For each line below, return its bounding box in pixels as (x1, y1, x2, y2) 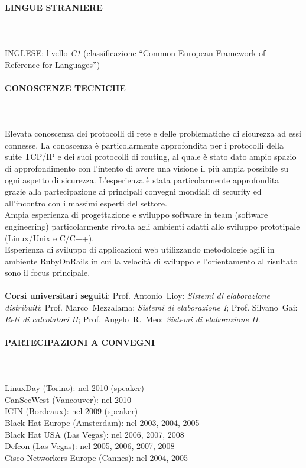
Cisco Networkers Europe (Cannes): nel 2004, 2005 (5, 451, 188, 463)
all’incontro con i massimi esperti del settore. (5, 196, 167, 209)
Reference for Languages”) (5, 58, 100, 70)
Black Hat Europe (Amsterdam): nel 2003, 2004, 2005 (5, 417, 200, 429)
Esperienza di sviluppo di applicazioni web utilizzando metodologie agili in (5, 243, 275, 256)
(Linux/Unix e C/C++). (5, 231, 95, 244)
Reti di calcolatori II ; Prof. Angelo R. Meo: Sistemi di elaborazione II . (5, 312, 261, 325)
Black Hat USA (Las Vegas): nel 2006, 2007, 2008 (5, 428, 184, 440)
